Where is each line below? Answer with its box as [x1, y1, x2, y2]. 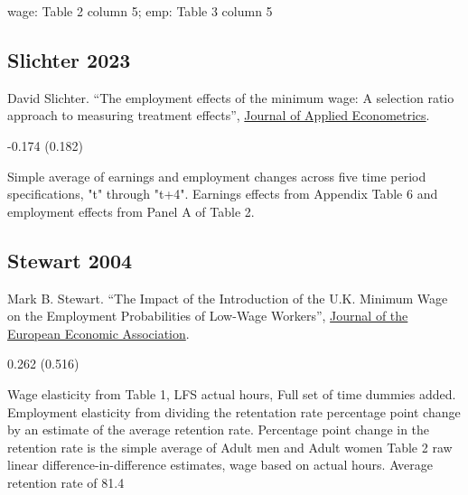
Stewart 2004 [7, 246, 133, 274]
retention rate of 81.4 [7, 472, 125, 491]
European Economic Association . [7, 323, 190, 342]
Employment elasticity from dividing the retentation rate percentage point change [7, 402, 461, 421]
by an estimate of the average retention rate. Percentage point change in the [7, 420, 430, 439]
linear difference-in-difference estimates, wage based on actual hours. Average [7, 455, 434, 474]
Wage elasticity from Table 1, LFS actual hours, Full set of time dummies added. [7, 384, 456, 403]
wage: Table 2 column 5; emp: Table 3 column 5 [7, 2, 273, 20]
